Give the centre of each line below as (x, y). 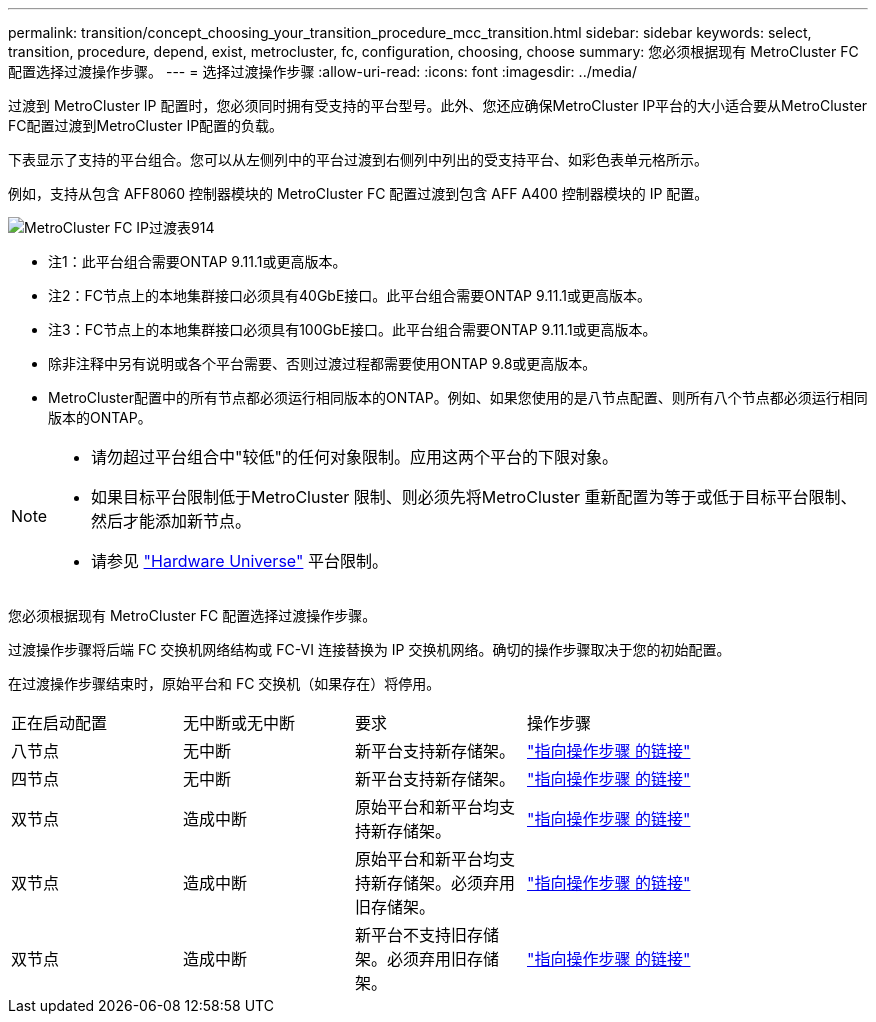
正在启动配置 (59, 723)
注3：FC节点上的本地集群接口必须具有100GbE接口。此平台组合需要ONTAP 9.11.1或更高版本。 (352, 329)
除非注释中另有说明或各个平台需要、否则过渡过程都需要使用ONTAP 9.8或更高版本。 (322, 363)
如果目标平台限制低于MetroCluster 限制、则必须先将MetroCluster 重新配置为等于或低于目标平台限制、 (474, 497)
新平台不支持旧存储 (427, 935)
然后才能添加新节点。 (171, 521)
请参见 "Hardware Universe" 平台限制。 (239, 561)
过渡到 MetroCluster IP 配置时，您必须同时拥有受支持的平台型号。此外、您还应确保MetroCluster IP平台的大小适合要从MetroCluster (438, 105)
